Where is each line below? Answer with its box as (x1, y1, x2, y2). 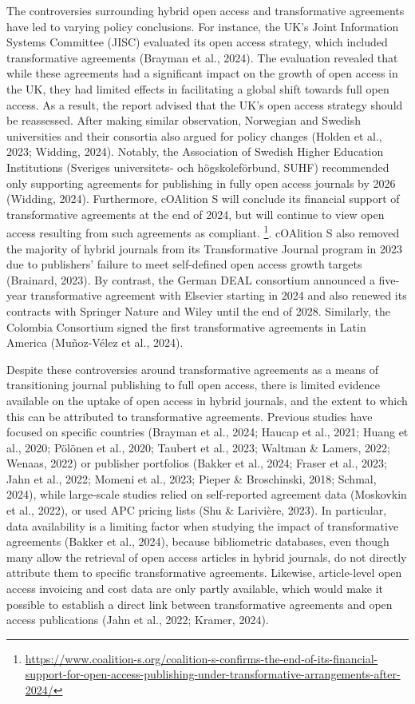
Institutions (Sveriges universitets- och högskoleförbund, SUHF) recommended (6, 158, 389, 175)
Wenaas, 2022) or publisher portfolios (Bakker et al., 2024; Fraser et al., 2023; (6, 455, 387, 471)
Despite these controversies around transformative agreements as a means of (6, 360, 379, 377)
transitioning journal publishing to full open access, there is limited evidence (6, 376, 380, 393)
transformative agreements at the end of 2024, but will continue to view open (6, 205, 385, 222)
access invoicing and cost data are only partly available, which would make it (6, 580, 384, 597)
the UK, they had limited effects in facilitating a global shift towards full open (6, 80, 389, 97)
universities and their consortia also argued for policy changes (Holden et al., (6, 127, 382, 144)
